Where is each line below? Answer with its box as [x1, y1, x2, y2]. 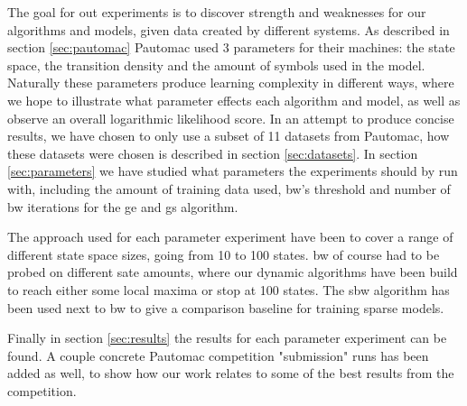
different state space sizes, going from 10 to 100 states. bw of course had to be [7, 245, 440, 263]
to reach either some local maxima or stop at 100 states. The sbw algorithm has [7, 280, 450, 299]
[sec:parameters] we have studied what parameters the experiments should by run [7, 161, 458, 180]
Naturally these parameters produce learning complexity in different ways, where [7, 73, 454, 92]
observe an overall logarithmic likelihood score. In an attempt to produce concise [7, 108, 454, 127]
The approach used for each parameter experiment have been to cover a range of [7, 227, 453, 246]
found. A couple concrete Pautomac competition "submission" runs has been [7, 346, 429, 364]
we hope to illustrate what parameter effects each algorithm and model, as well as [7, 90, 461, 109]
